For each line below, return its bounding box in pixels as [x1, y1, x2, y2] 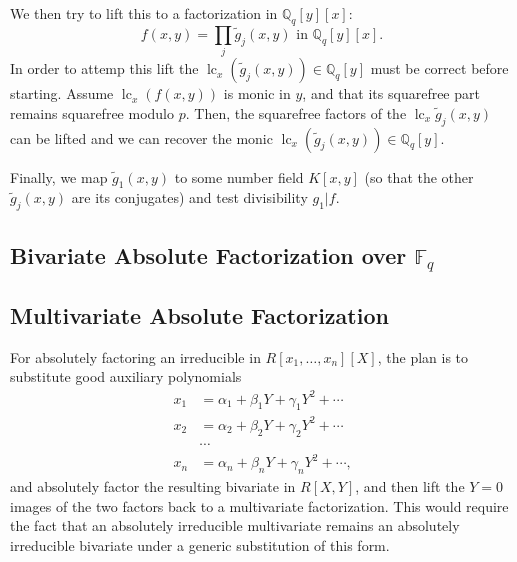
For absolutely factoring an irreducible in [10, 346, 261, 367]
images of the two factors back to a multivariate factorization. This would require [10, 495, 509, 516]
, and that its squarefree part [302, 83, 480, 104]
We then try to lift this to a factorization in [10, 3, 278, 23]
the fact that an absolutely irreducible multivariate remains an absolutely [10, 515, 460, 536]
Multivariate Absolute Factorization [10, 300, 389, 331]
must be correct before [370, 58, 509, 79]
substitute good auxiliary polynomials [10, 366, 242, 387]
